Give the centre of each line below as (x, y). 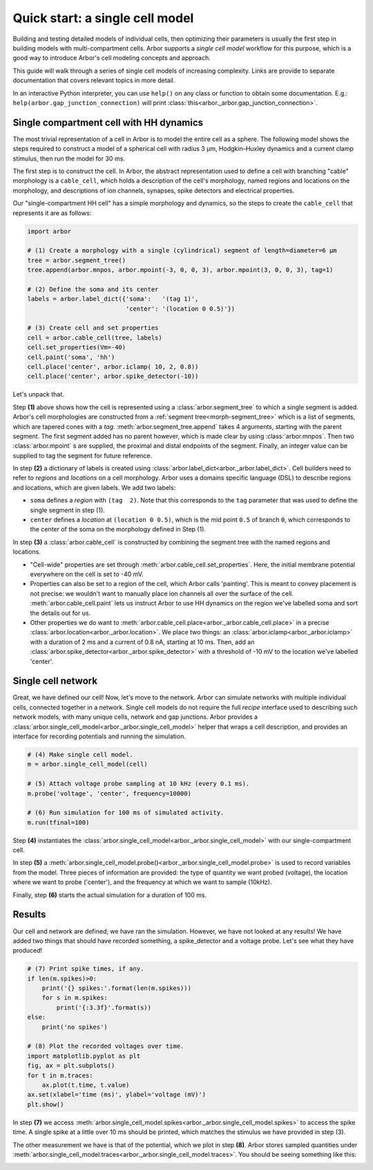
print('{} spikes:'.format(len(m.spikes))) (116, 988)
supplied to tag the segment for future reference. (83, 455)
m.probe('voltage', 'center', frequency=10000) (109, 793)
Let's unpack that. (39, 394)
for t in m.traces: (60, 1075)
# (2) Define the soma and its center (93, 289)
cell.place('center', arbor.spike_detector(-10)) (113, 376)
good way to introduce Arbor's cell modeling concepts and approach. (112, 58)
